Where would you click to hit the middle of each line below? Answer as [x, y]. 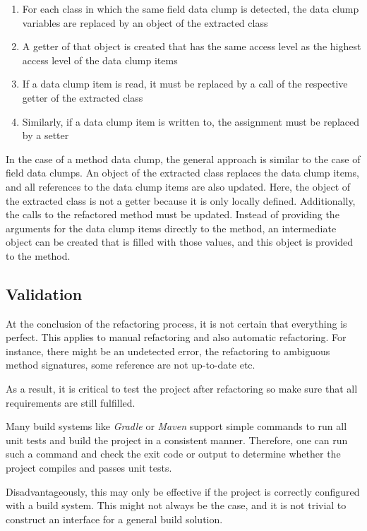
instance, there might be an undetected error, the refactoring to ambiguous [168, 351]
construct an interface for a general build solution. [114, 519]
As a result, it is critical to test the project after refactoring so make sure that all [182, 389]
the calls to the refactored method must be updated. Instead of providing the [173, 214]
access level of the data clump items [100, 60]
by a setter [46, 135]
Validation [44, 293]
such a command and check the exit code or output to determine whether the [173, 454]
